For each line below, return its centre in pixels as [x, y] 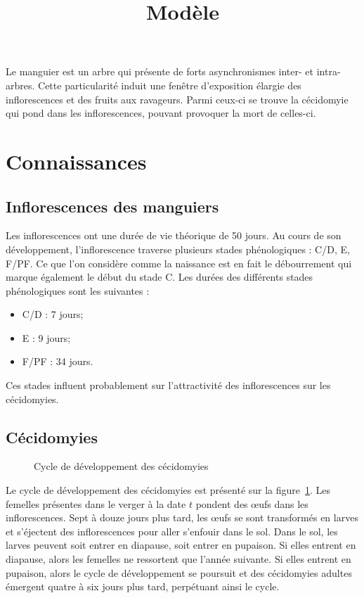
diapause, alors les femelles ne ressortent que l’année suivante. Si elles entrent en [178, 559]
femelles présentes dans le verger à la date [96, 503]
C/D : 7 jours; [53, 314]
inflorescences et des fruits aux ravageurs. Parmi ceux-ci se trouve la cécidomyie [177, 99]
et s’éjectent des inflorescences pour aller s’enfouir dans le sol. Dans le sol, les [172, 531]
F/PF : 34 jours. [58, 361]
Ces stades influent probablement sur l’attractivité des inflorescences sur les [168, 385]
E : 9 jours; [46, 337]
